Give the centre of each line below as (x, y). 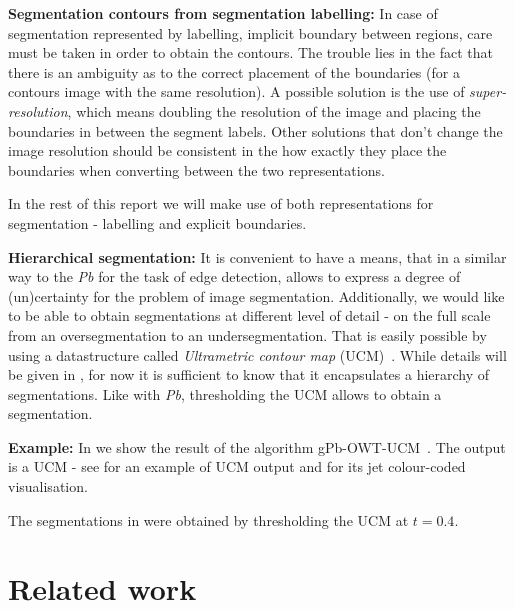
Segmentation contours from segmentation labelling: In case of (223, 13)
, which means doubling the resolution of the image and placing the (274, 110)
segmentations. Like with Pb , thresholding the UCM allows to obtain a (225, 393)
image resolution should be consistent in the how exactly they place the (227, 150)
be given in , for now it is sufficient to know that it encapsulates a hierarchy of (249, 374)
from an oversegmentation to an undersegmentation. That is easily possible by (247, 334)
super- (488, 91)
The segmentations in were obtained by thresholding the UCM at (208, 519)
